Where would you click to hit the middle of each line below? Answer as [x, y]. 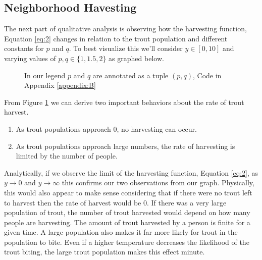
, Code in [207, 75]
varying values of [30, 58]
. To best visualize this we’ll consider [126, 48]
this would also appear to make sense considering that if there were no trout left [128, 192]
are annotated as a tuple [130, 75]
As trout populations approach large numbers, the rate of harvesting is [125, 146]
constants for [24, 48]
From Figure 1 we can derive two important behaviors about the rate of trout [124, 102]
